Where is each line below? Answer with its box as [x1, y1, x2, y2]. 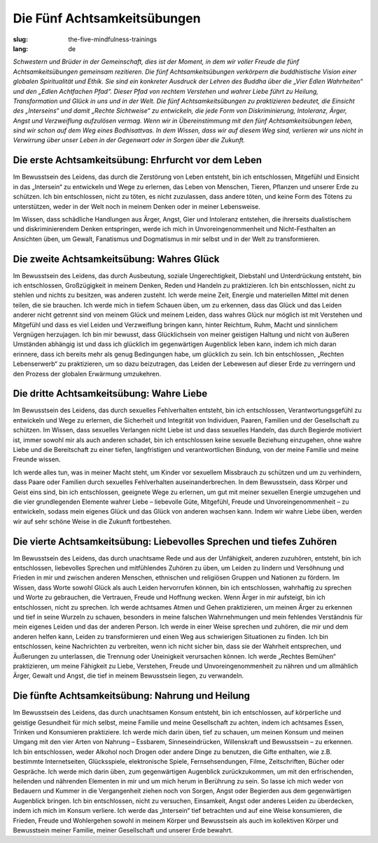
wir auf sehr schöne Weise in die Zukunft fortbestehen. [13, 517, 171, 526]
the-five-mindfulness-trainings [68, 35, 157, 43]
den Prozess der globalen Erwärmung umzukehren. [13, 369, 161, 378]
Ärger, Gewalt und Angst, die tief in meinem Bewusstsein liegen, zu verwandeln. [13, 671, 244, 680]
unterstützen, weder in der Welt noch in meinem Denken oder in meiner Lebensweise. [13, 202, 260, 210]
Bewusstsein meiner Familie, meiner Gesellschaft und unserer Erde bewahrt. [13, 825, 234, 834]
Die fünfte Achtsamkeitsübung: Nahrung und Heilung [13, 690, 251, 702]
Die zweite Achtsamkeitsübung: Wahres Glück [13, 253, 220, 265]
